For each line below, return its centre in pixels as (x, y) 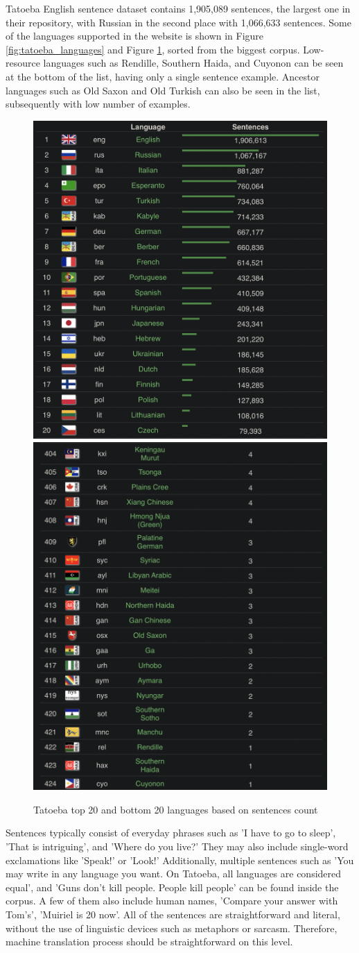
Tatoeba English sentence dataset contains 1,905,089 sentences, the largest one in (178, 8)
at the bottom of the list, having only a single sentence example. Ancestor (163, 76)
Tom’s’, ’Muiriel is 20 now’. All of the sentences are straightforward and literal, (173, 914)
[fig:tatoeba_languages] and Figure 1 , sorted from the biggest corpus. (153, 49)
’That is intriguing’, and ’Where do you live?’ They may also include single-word (177, 846)
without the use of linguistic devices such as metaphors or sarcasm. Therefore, (172, 928)
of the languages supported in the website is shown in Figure (135, 36)
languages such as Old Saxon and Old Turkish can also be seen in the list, (163, 90)
